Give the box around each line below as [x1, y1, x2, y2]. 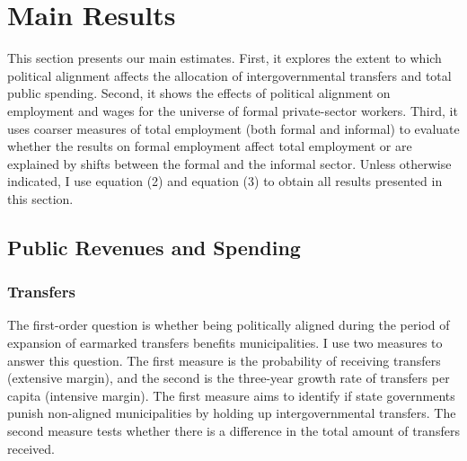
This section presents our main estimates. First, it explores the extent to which [7, 49, 442, 67]
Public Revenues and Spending [7, 233, 301, 261]
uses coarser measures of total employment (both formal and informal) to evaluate [7, 119, 460, 137]
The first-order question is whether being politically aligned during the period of [7, 315, 450, 334]
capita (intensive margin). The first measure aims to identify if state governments [7, 386, 455, 404]
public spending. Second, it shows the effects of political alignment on [7, 84, 391, 102]
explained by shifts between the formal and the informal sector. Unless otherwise [7, 154, 452, 173]
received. [7, 439, 55, 457]
